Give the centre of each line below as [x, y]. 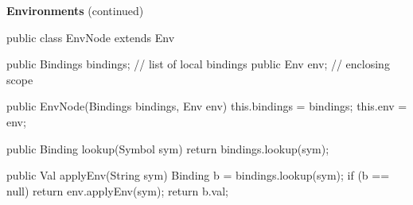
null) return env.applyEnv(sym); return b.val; [117, 190]
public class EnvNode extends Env [91, 37]
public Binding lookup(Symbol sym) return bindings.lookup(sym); [168, 148]
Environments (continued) [75, 10]
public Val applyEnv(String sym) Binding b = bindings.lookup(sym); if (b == [198, 175]
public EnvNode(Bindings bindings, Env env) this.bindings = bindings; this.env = [207, 106]
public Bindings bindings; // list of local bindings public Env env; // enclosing [198, 64]
